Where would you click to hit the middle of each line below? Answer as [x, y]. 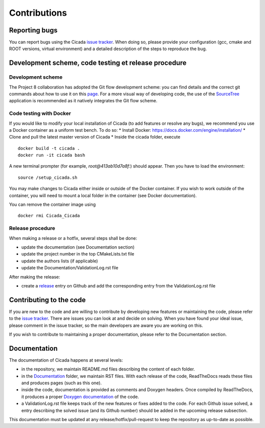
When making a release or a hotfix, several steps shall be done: [73, 238]
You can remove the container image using [52, 204]
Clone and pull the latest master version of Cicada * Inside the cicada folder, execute [95, 137]
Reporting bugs [33, 30]
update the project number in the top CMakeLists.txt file [78, 254]
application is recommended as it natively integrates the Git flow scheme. [83, 101]
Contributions [38, 13]
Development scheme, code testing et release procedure [98, 63]
